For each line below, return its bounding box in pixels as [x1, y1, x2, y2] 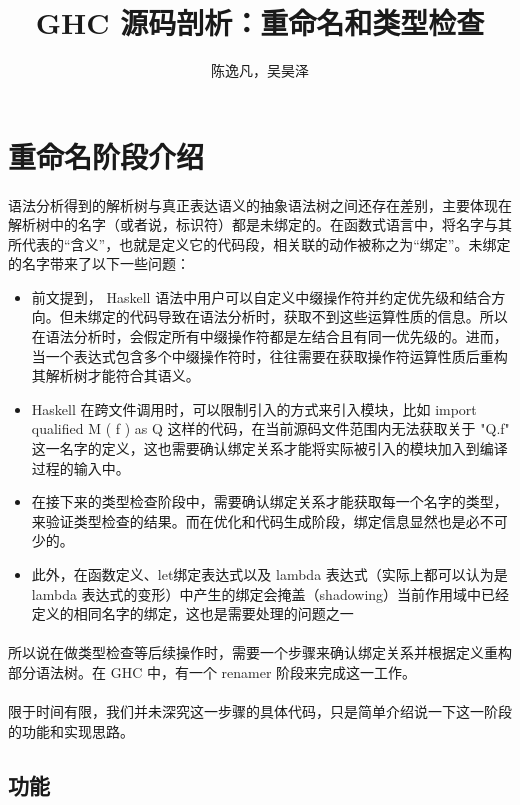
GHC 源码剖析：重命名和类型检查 [35, 2, 485, 43]
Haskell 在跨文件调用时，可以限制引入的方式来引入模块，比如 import [31, 398, 477, 419]
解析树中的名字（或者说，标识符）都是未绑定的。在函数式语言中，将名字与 [8, 214, 498, 235]
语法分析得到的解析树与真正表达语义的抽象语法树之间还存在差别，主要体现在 [8, 194, 512, 215]
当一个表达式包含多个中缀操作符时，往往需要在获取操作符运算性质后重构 [31, 345, 508, 366]
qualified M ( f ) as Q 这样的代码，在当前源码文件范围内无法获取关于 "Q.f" [31, 418, 510, 439]
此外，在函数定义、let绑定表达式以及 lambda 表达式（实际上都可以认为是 [31, 564, 508, 584]
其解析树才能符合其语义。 [31, 365, 200, 386]
